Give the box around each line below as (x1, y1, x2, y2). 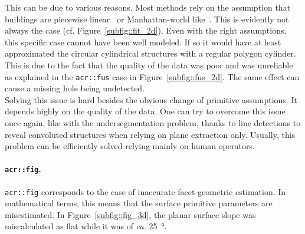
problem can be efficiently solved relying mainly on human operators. (5, 140, 255, 152)
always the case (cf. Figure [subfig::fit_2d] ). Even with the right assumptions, (5, 24, 287, 37)
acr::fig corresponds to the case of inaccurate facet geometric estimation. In (5, 185, 286, 197)
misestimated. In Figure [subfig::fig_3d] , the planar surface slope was (5, 208, 256, 220)
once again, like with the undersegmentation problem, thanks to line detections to (5, 117, 301, 128)
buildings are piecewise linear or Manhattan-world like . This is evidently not (5, 12, 289, 25)
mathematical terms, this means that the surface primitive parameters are (5, 197, 273, 209)
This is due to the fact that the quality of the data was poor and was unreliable (5, 58, 293, 71)
